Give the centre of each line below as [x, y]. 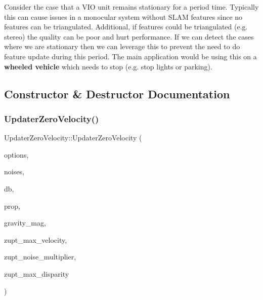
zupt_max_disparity [37, 273]
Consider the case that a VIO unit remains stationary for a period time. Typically [131, 7]
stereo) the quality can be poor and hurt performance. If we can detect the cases [129, 36]
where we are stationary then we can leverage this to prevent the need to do [122, 46]
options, [16, 154]
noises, [14, 172]
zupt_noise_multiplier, [40, 257]
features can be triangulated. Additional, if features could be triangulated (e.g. [126, 27]
